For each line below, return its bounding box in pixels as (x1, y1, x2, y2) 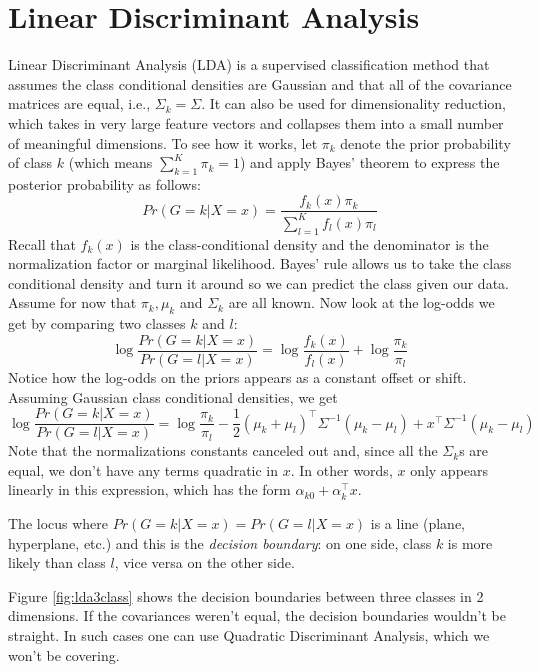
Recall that (8, 233, 76, 254)
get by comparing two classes (8, 313, 186, 334)
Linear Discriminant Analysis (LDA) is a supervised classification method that (8, 54, 490, 75)
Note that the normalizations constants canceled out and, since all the (8, 440, 438, 461)
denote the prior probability (340, 132, 511, 153)
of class (8, 152, 53, 173)
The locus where (8, 512, 109, 533)
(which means (68, 152, 153, 173)
